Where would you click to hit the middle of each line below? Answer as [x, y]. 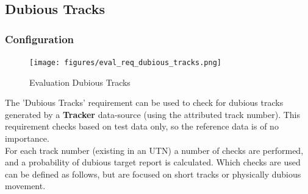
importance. [27, 138]
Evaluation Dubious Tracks [80, 82]
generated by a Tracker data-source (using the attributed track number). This [153, 114]
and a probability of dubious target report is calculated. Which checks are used [153, 162]
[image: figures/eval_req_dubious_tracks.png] [125, 63]
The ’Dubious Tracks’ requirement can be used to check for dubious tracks [144, 102]
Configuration [40, 39]
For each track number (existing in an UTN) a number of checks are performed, [154, 150]
